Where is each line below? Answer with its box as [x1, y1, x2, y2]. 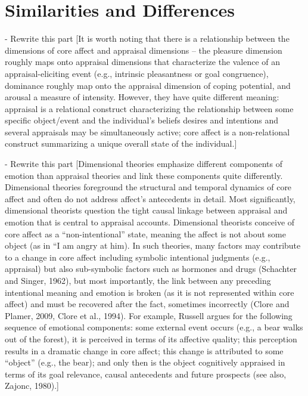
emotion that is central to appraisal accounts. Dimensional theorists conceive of [5, 216, 295, 228]
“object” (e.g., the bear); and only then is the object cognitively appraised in [5, 356, 285, 369]
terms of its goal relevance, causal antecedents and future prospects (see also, [5, 367, 287, 380]
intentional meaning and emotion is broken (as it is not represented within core [5, 286, 294, 298]
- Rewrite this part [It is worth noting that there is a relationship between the [5, 32, 290, 45]
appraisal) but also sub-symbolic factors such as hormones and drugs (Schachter [5, 262, 297, 275]
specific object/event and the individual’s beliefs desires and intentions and [5, 114, 279, 126]
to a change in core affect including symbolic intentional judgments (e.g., [5, 250, 270, 263]
